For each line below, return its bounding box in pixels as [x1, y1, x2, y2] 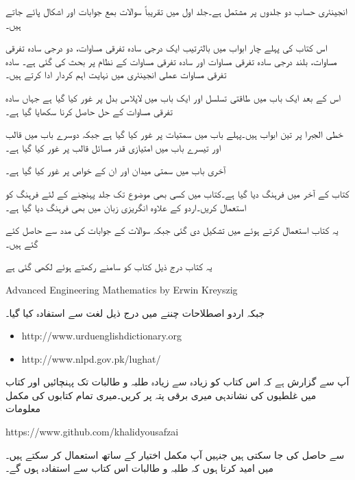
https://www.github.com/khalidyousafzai [5, 424, 179, 439]
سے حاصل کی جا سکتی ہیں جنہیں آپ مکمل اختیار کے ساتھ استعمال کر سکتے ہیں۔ [5, 447, 345, 461]
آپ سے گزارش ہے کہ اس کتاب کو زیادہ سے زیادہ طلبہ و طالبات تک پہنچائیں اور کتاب [5, 374, 350, 389]
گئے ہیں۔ [5, 236, 38, 250]
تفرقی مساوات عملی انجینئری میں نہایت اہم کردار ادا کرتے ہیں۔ [5, 67, 227, 82]
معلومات [5, 401, 41, 416]
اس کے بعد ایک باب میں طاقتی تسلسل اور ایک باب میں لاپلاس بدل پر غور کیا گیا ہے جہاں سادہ [5, 90, 341, 104]
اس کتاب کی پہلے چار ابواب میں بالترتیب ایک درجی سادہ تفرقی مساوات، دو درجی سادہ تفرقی [5, 40, 328, 55]
